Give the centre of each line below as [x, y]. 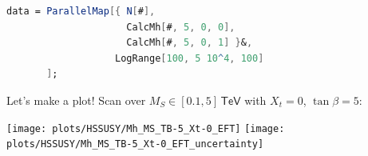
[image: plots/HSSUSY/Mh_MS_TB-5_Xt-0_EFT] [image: [146, 128]
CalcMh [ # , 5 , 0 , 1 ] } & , [190, 43]
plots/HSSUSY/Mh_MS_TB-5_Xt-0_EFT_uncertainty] [135, 144]
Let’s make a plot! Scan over [76, 100]
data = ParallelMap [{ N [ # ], [81, 11]
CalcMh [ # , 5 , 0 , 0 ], [181, 27]
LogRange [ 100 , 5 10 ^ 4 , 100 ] [190, 58]
